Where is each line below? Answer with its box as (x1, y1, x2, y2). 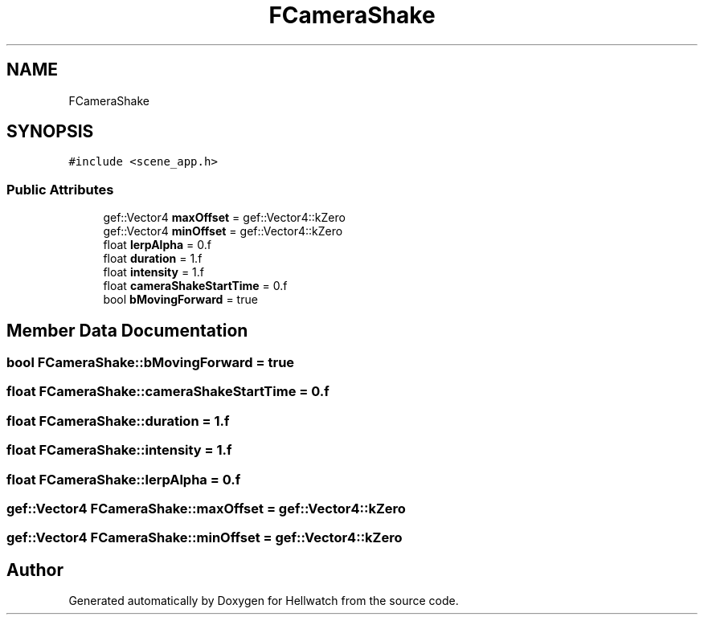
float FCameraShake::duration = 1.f (6, 412, 230, 429)
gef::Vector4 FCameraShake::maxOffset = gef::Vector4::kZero (6, 500, 406, 517)
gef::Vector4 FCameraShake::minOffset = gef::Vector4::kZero (6, 529, 403, 546)
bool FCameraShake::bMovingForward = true (6, 354, 295, 371)
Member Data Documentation (6, 320, 248, 341)
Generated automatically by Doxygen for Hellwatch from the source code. (68, 594, 459, 608)
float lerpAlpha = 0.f (103, 238, 211, 252)
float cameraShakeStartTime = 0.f (103, 279, 288, 293)
